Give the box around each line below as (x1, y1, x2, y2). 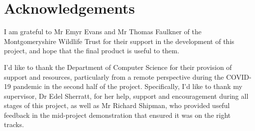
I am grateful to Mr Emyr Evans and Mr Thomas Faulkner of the (4, 26, 201, 37)
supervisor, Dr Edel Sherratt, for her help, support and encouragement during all (4, 90, 249, 101)
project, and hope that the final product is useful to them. (4, 45, 179, 56)
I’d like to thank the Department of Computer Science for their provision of (4, 62, 232, 72)
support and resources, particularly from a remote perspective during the (4, 71, 224, 82)
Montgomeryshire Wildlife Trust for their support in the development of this (4, 36, 234, 46)
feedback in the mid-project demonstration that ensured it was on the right (4, 109, 231, 120)
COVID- (226, 71, 252, 82)
